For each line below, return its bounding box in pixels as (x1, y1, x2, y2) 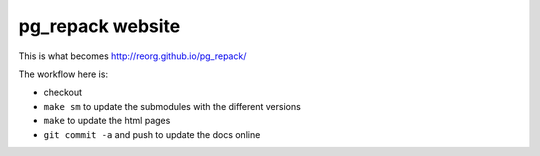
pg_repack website (18, 15, 181, 37)
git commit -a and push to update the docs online (43, 128, 261, 140)
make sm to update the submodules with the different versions (43, 100, 302, 112)
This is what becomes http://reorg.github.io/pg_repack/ (18, 50, 247, 62)
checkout (43, 86, 83, 99)
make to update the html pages (43, 115, 171, 127)
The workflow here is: (18, 68, 109, 80)
